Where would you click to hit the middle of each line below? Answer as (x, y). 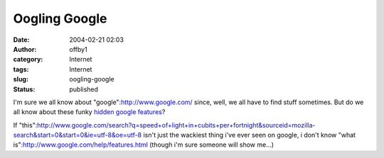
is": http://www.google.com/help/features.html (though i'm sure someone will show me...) (143, 145)
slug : (21, 79)
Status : (24, 89)
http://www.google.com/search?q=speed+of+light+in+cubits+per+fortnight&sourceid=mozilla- (176, 125)
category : (28, 60)
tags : (21, 69)
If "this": (25, 125)
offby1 (79, 49)
